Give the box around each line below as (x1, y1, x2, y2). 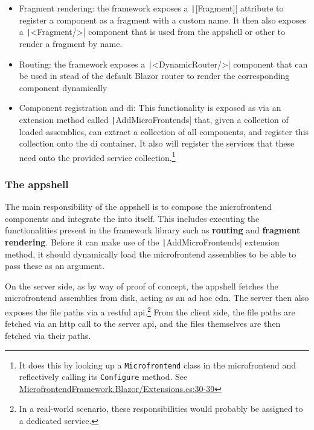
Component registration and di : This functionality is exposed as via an (19, 101, 281, 114)
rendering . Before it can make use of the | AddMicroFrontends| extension (5, 236, 280, 248)
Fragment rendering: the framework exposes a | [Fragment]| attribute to (19, 2, 284, 14)
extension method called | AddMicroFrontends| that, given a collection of (19, 113, 289, 125)
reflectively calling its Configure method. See (19, 370, 188, 383)
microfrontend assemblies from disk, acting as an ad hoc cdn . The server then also (5, 291, 309, 304)
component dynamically (19, 81, 107, 93)
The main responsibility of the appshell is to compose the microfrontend (5, 200, 272, 213)
